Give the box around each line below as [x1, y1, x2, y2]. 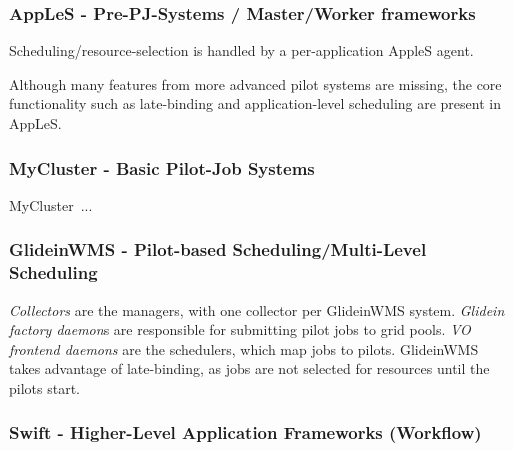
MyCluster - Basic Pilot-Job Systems [9, 155, 315, 180]
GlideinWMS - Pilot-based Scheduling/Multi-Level [9, 237, 427, 262]
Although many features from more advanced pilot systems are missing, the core [9, 73, 502, 94]
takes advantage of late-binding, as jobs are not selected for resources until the [9, 358, 490, 379]
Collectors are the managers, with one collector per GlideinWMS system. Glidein [9, 299, 505, 320]
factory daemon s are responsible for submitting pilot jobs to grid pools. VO [9, 319, 471, 340]
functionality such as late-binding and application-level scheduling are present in [9, 93, 501, 114]
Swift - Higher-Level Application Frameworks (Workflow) [9, 420, 482, 445]
